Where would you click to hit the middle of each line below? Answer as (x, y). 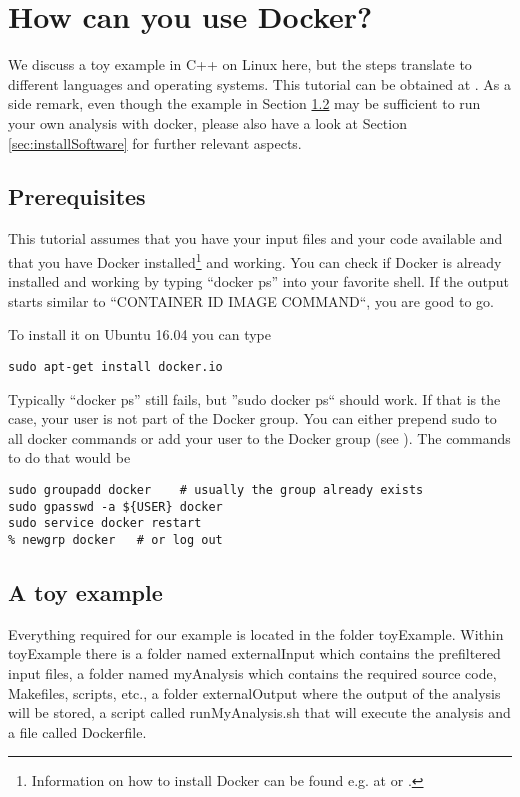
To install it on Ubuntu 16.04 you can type (139, 334)
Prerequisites (77, 196)
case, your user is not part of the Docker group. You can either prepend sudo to (252, 418)
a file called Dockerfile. (77, 731)
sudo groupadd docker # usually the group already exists (216, 489)
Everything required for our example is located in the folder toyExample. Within (256, 633)
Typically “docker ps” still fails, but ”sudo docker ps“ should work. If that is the (254, 398)
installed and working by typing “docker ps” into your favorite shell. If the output (258, 281)
